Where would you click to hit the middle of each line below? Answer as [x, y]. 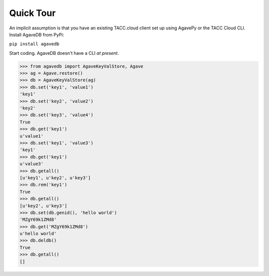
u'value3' [32, 164]
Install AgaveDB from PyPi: [37, 34]
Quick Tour [32, 13]
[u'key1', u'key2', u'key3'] [55, 178]
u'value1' [32, 136]
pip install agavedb [34, 44]
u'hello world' [38, 234]
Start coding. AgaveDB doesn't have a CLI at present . [64, 53]
